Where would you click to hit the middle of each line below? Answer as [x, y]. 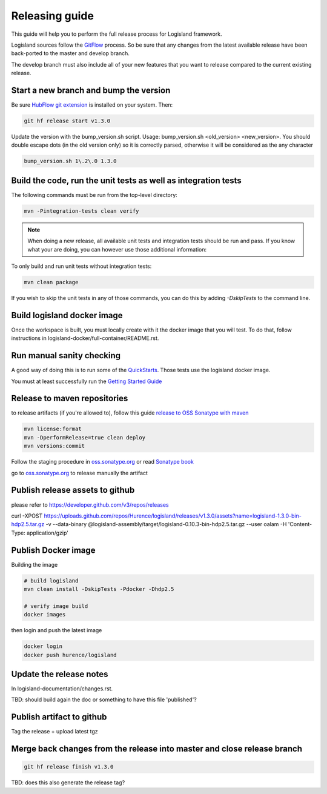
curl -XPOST [27, 516]
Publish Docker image [54, 550]
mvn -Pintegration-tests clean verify [81, 211]
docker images [45, 615]
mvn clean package [51, 282]
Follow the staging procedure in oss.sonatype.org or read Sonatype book [102, 462]
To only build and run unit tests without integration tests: [81, 266]
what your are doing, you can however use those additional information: [117, 249]
